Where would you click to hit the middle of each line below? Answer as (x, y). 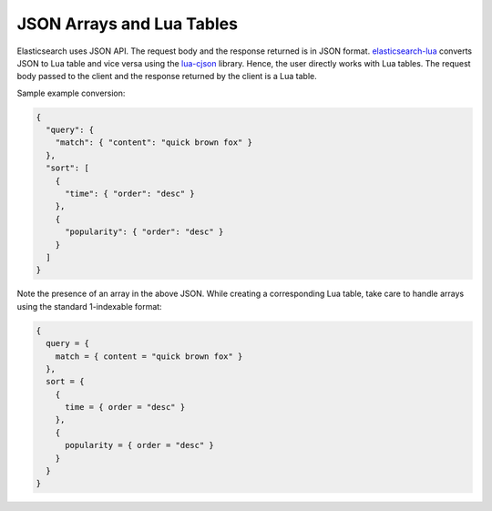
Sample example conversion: (71, 93)
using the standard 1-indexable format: (90, 306)
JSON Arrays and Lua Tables (128, 24)
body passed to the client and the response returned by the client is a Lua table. (167, 77)
